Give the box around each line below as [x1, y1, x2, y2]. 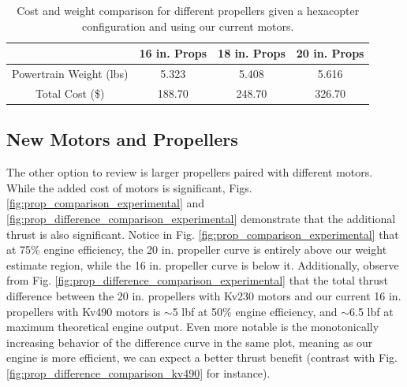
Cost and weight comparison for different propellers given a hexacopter [17, 2, 360, 18]
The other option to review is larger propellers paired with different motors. [6, 164, 373, 180]
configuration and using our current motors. [82, 17, 294, 34]
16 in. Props [139, 45, 207, 61]
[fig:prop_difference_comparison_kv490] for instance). [6, 364, 271, 381]
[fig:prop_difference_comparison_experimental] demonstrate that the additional [6, 210, 396, 226]
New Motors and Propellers [6, 127, 238, 151]
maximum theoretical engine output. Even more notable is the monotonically [6, 318, 379, 335]
